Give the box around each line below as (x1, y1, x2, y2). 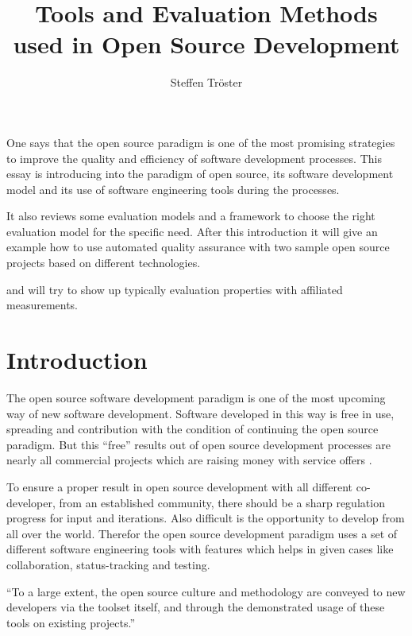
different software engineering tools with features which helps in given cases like (6, 541, 394, 557)
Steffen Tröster (170, 74, 243, 91)
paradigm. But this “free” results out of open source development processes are (6, 436, 391, 452)
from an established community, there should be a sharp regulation (59, 494, 385, 510)
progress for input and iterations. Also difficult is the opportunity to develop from (6, 510, 405, 526)
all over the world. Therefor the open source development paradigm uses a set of (6, 525, 398, 541)
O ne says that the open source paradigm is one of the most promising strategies (6, 134, 395, 150)
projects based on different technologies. (6, 254, 201, 271)
